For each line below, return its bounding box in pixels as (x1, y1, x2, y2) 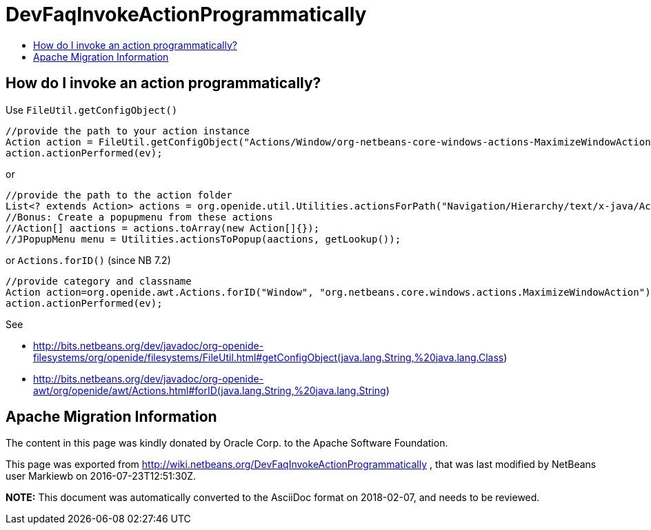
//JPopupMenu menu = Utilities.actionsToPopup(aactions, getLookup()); (6, 233, 401, 245)
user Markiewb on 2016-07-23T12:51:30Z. (6, 470, 197, 482)
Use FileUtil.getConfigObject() (6, 103, 178, 116)
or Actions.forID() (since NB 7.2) (6, 254, 171, 266)
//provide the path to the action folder (6, 189, 232, 201)
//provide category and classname (6, 275, 192, 287)
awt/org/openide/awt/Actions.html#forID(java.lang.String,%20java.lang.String (33, 384, 386, 396)
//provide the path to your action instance (6, 125, 250, 136)
